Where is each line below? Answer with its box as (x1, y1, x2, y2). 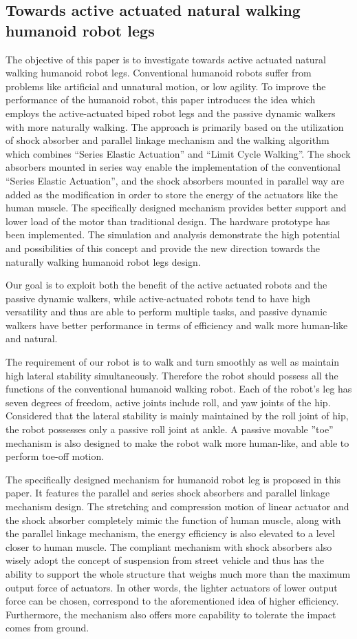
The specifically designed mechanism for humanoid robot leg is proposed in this (6, 472, 341, 486)
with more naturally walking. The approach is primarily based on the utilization (6, 119, 344, 134)
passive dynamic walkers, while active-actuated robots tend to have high (6, 291, 310, 305)
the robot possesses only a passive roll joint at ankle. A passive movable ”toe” (6, 422, 334, 437)
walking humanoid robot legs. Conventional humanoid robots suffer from (6, 65, 312, 80)
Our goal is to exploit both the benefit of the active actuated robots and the (6, 277, 327, 292)
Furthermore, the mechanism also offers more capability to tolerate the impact (6, 607, 336, 621)
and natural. (6, 331, 58, 346)
